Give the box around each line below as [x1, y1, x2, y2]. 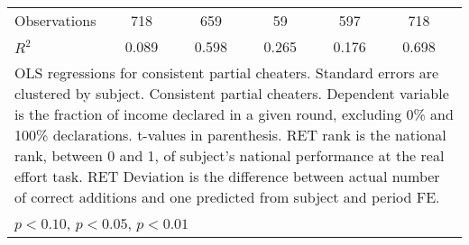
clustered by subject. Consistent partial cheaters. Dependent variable [14, 83, 449, 104]
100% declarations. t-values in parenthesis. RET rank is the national [14, 124, 446, 145]
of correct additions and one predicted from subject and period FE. [14, 186, 440, 207]
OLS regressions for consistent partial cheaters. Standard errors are [14, 62, 439, 83]
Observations [14, 10, 97, 31]
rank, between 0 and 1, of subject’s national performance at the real [14, 145, 445, 166]
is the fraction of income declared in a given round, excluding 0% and [14, 104, 454, 124]
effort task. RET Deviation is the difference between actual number [14, 166, 440, 186]
